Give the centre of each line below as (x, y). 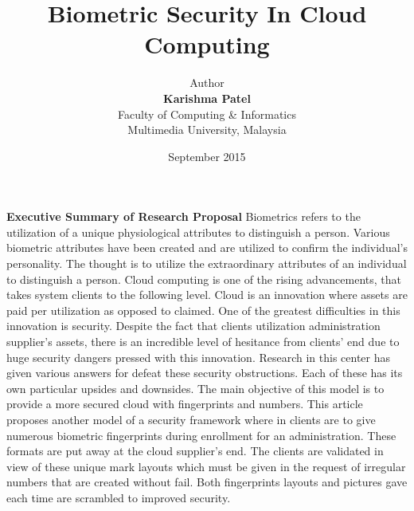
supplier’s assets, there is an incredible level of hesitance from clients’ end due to (203, 342)
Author (207, 83)
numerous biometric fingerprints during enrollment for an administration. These (201, 435)
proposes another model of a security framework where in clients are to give (191, 419)
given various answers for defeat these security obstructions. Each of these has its (205, 373)
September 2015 (207, 156)
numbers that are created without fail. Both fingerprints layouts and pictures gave (207, 482)
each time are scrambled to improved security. (119, 497)
